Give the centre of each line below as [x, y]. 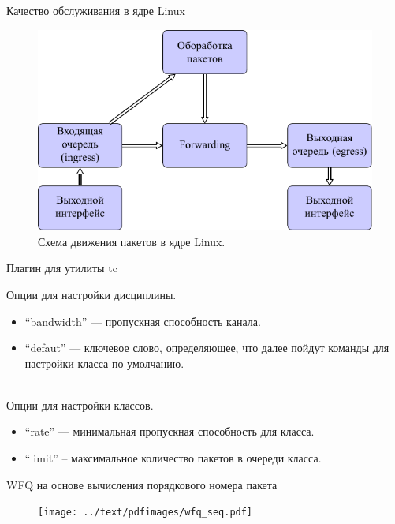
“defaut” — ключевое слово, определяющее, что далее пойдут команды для [207, 348]
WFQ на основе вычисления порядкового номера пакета [142, 484]
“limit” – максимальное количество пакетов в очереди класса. [173, 458]
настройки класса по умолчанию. [104, 363]
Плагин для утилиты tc [62, 268]
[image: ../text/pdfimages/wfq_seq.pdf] [145, 513]
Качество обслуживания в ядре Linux [96, 10]
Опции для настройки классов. [80, 404]
